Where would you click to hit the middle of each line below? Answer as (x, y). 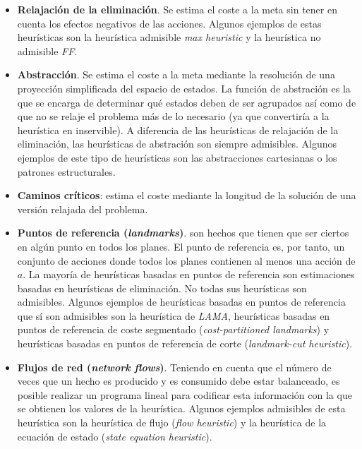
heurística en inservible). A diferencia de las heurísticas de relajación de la (178, 130)
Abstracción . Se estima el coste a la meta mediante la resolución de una (176, 74)
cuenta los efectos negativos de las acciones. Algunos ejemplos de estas (169, 23)
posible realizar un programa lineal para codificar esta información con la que (185, 394)
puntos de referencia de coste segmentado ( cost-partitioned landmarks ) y (173, 329)
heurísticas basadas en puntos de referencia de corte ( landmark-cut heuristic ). (185, 343)
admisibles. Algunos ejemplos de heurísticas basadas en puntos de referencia (181, 302)
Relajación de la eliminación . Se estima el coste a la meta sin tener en (177, 9)
